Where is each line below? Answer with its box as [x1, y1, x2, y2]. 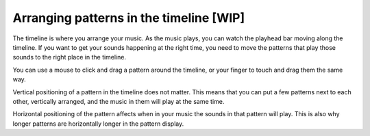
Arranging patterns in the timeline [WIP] [12, 10, 245, 25]
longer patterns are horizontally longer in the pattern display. [12, 120, 184, 128]
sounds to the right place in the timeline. [12, 53, 127, 62]
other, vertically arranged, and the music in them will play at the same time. [12, 97, 225, 105]
